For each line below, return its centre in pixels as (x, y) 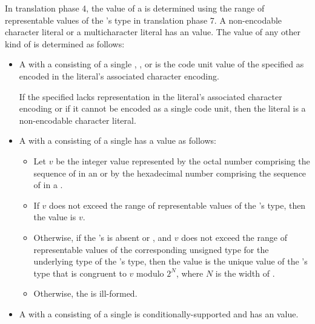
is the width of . (245, 273)
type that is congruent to (80, 273)
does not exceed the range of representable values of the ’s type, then (177, 205)
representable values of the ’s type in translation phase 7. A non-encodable (144, 20)
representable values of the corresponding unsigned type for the (151, 249)
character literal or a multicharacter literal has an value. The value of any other (153, 32)
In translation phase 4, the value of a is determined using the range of (135, 8)
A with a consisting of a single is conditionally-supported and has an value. (159, 313)
